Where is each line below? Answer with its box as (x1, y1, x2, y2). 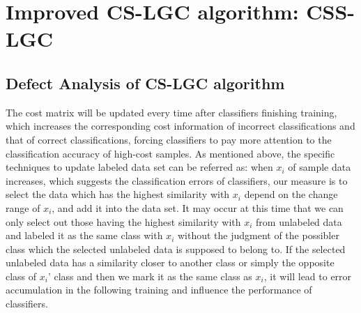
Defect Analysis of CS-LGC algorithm (6, 72, 285, 93)
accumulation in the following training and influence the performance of (6, 282, 312, 297)
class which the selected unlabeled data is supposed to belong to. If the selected (6, 241, 346, 256)
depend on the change (244, 187, 338, 201)
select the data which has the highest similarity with (6, 187, 230, 201)
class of (6, 268, 37, 283)
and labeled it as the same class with (6, 228, 163, 243)
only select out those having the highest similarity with (6, 214, 241, 229)
